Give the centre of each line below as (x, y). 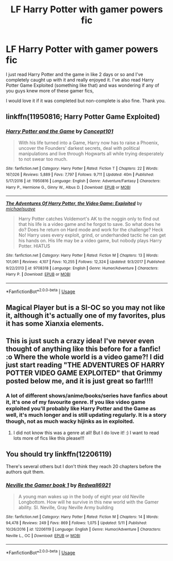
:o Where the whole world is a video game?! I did (85, 357)
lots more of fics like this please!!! (49, 438)
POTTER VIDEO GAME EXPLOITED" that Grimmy (84, 373)
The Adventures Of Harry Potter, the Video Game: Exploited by (74, 203)
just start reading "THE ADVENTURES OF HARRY (85, 365)
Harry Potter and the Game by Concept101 (60, 131)
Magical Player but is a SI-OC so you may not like (85, 307)
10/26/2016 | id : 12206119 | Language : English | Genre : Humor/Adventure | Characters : (83, 530)
